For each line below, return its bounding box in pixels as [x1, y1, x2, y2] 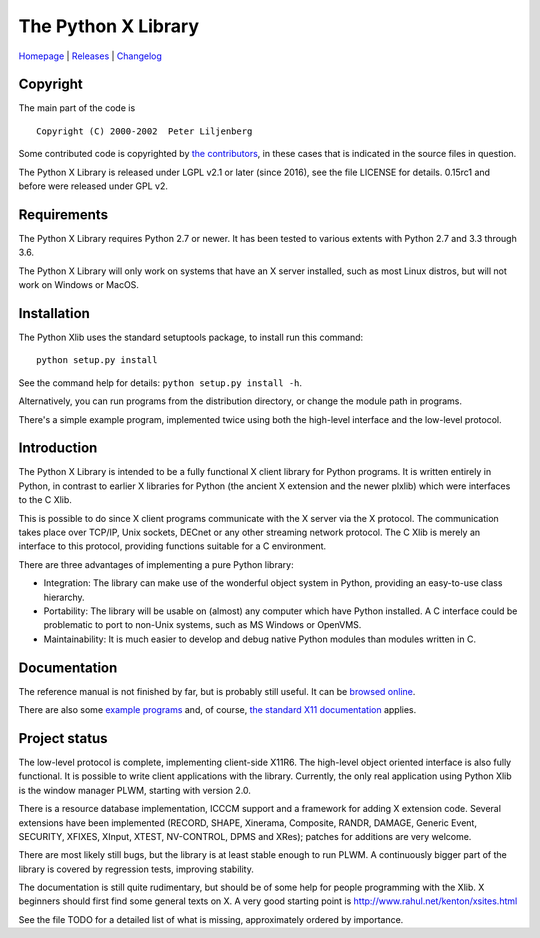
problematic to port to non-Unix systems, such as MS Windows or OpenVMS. [43, 619, 362, 631]
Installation [18, 305, 90, 322]
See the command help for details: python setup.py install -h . [18, 376, 303, 389]
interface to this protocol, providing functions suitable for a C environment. [18, 540, 327, 552]
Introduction [18, 440, 98, 457]
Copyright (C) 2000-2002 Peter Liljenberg [36, 125, 253, 137]
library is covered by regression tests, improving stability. [18, 863, 254, 875]
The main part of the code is [18, 102, 136, 114]
